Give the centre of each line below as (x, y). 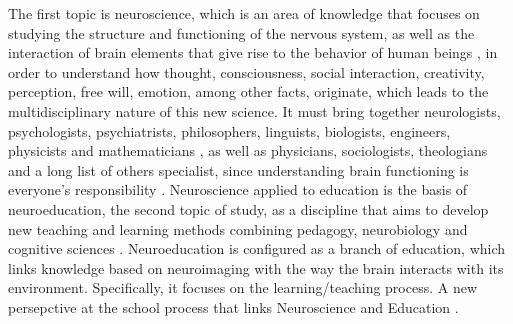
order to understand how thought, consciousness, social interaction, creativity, (246, 71)
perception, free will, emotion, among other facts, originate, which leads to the (248, 91)
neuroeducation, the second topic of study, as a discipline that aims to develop (248, 208)
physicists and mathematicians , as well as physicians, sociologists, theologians (248, 150)
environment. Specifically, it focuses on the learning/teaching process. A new (243, 287)
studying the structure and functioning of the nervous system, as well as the (241, 32)
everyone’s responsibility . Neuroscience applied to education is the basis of (238, 189)
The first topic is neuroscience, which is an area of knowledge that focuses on (244, 13)
